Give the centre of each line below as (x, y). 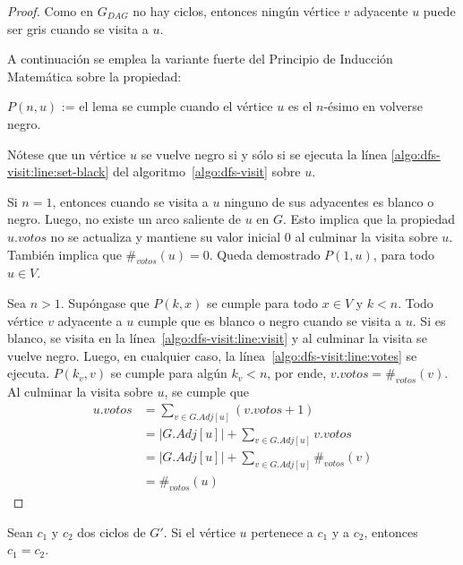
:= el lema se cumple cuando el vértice (167, 106)
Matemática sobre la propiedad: (94, 76)
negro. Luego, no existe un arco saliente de (124, 219)
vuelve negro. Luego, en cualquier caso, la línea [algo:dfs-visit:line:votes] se (212, 355)
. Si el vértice (199, 531)
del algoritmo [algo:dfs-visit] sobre (207, 171)
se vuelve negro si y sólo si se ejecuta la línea (264, 154)
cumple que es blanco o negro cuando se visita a (270, 320)
